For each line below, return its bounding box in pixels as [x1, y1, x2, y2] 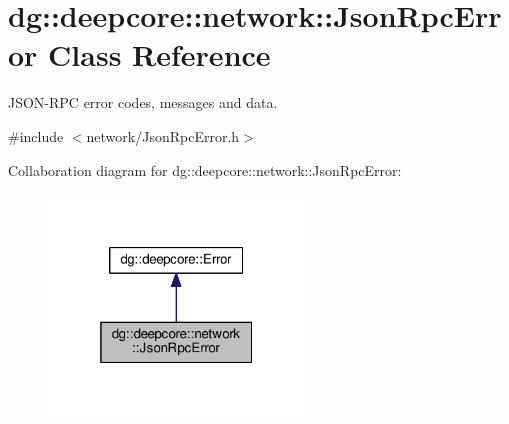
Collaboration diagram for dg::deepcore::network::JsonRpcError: [8, 159, 402, 180]
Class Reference [48, 34, 271, 75]
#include [8, 125, 64, 146]
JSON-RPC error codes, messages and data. [8, 92, 278, 113]
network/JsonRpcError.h [86, 125, 240, 146]
